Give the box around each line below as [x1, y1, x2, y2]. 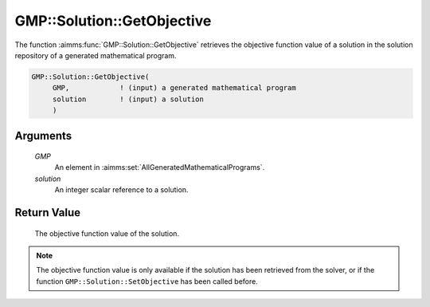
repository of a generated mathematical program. [14, 50, 177, 60]
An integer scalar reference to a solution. [54, 185, 189, 195]
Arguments [14, 128, 72, 143]
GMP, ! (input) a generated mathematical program [52, 84, 296, 92]
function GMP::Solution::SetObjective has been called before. [36, 276, 258, 286]
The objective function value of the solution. [34, 228, 179, 238]
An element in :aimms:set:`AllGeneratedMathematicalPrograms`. [54, 163, 265, 172]
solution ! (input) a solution [52, 94, 205, 104]
